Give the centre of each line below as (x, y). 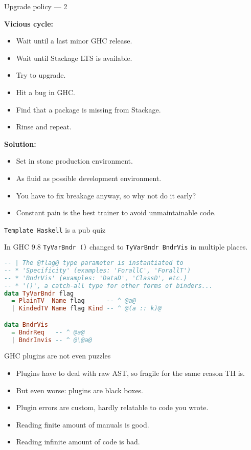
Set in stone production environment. (74, 161)
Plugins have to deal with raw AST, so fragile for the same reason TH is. (130, 373)
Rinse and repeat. (44, 127)
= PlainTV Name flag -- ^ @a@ (74, 301)
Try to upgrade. (41, 75)
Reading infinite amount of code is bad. (78, 442)
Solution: (20, 143)
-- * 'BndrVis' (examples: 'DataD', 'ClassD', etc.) (96, 278)
